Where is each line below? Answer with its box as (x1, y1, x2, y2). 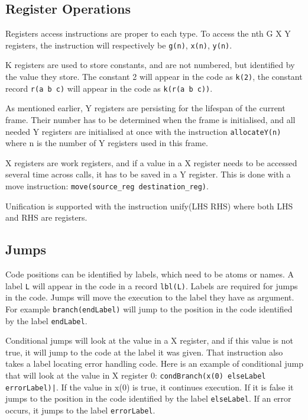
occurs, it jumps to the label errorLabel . (5, 403, 155, 416)
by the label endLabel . (5, 314, 87, 327)
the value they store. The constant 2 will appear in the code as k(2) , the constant (5, 70, 303, 83)
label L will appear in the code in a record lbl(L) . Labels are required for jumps (5, 279, 298, 292)
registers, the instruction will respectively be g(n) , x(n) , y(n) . (5, 38, 232, 51)
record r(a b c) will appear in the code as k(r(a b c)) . (5, 82, 213, 94)
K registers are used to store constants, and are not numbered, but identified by (5, 59, 295, 71)
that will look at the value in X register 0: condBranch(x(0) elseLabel (5, 369, 266, 381)
